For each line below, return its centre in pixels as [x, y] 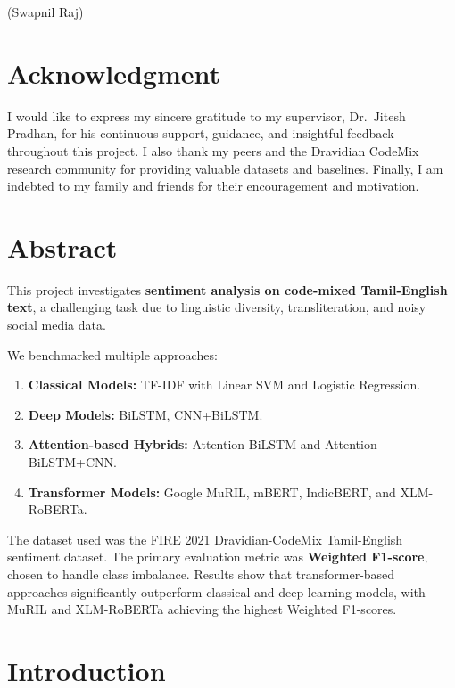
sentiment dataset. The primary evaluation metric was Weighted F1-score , [218, 557]
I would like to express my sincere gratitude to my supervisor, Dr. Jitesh [207, 115]
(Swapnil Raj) [45, 12]
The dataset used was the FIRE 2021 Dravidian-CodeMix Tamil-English [205, 539]
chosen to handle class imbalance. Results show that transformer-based [201, 573]
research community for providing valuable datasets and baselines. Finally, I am [225, 168]
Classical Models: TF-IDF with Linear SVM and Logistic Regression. [224, 385]
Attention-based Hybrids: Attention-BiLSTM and [174, 444]
